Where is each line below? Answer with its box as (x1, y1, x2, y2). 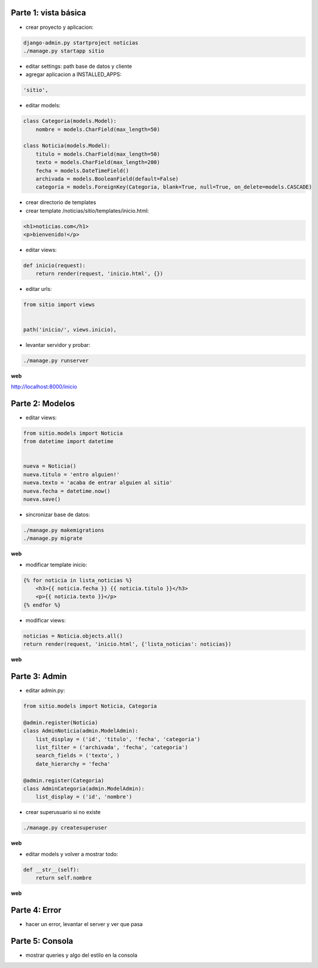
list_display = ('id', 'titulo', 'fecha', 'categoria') (35, 736, 201, 743)
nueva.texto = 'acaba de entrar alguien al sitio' (23, 480, 173, 486)
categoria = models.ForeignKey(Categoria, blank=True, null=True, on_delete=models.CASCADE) (35, 183, 312, 191)
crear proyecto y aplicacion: (25, 24, 94, 31)
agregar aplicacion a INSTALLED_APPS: (25, 71, 122, 78)
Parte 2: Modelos (11, 398, 75, 408)
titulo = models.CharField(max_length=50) (35, 150, 160, 157)
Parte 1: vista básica (11, 8, 87, 18)
